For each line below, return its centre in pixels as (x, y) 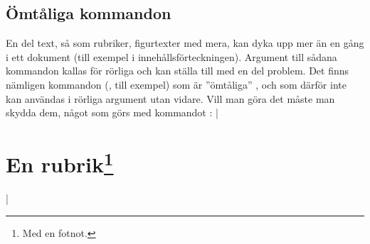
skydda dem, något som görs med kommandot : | (112, 112)
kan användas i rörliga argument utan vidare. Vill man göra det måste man (170, 98)
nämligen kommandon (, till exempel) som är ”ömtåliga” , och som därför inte (176, 84)
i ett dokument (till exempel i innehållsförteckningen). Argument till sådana (171, 56)
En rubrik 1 (60, 162)
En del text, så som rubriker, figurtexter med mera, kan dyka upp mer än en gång (185, 43)
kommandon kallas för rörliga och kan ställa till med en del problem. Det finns (178, 71)
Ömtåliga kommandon (89, 13)
